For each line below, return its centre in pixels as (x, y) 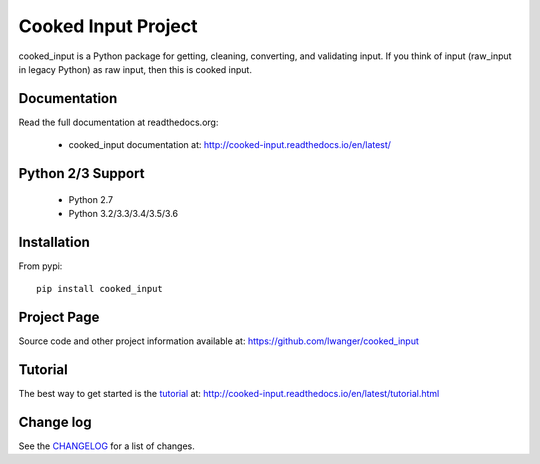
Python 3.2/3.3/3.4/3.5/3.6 (123, 214)
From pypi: (40, 266)
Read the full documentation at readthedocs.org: (118, 122)
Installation (54, 241)
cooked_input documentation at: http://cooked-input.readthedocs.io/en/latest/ (230, 145)
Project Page (59, 317)
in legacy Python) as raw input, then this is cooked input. (135, 69)
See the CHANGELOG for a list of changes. (106, 446)
